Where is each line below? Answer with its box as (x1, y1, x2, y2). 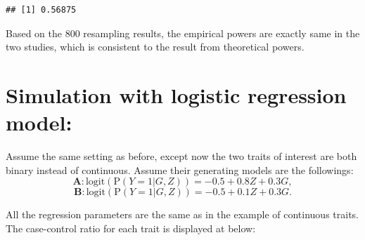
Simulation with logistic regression (6, 80, 347, 109)
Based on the (6, 25, 62, 40)
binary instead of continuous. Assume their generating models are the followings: (6, 162, 354, 177)
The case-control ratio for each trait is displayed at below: (6, 220, 256, 235)
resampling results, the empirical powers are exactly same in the (83, 25, 360, 40)
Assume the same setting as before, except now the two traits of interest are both (6, 149, 357, 164)
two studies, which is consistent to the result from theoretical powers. (6, 39, 305, 54)
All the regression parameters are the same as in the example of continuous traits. (6, 207, 359, 222)
